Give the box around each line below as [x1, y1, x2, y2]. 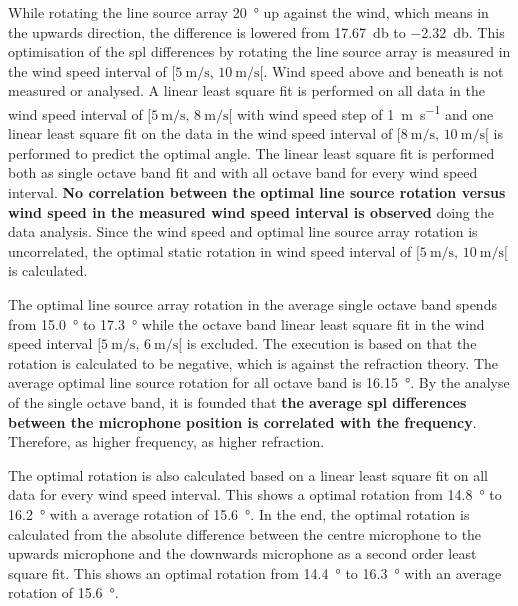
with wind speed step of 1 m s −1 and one [236, 100, 494, 124]
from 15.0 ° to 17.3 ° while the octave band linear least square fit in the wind [8, 313, 485, 334]
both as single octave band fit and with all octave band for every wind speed [8, 162, 478, 183]
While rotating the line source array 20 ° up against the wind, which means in [8, 2, 489, 22]
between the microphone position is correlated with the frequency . [8, 411, 477, 432]
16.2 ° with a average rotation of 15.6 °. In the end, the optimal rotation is [8, 503, 470, 524]
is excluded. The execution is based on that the [186, 333, 477, 354]
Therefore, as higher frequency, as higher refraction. [8, 431, 325, 452]
